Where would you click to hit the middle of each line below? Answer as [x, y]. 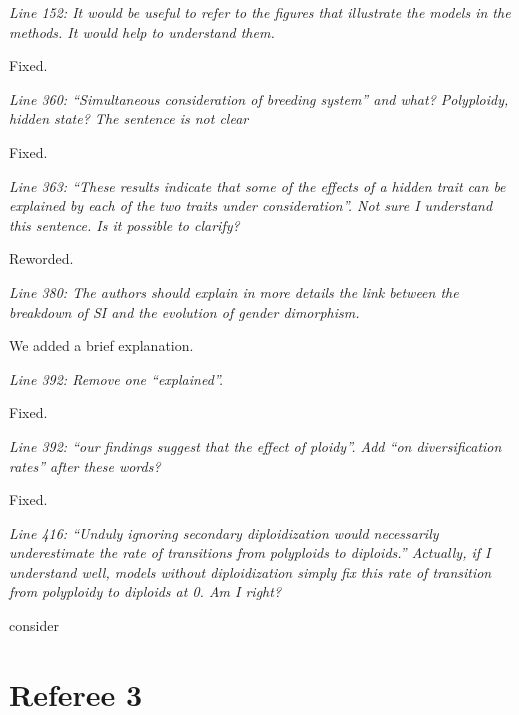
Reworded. [41, 258]
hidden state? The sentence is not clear [129, 118]
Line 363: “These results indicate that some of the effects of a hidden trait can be [257, 185]
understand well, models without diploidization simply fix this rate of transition [250, 571]
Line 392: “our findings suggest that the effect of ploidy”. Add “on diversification [255, 445]
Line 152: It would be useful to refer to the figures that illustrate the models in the [260, 12]
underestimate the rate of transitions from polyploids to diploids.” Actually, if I [250, 552]
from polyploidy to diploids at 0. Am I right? [145, 591]
